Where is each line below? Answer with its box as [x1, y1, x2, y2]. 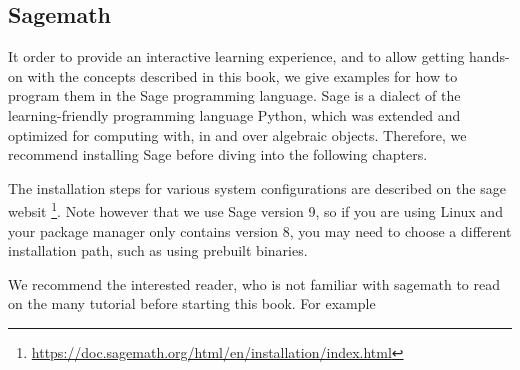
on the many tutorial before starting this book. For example [8, 293, 376, 314]
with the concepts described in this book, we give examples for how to [27, 65, 458, 86]
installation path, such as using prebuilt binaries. [8, 240, 308, 261]
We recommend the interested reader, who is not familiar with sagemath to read [8, 273, 500, 294]
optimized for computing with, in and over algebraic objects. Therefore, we [8, 124, 467, 145]
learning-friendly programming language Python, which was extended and [8, 104, 461, 125]
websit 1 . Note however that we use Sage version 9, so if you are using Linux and [8, 198, 503, 222]
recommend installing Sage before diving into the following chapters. [8, 144, 428, 165]
